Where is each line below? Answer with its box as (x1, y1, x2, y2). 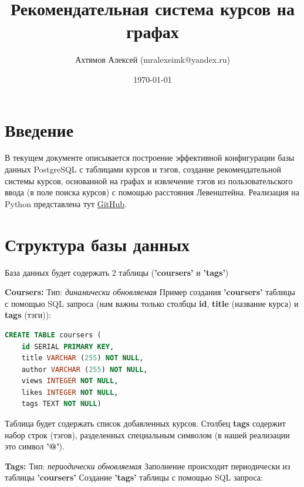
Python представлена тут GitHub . (5, 197, 127, 209)
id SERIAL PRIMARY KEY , (21, 342, 114, 351)
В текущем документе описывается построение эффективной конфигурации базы (5, 151, 295, 164)
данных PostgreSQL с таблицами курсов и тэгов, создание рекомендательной (5, 163, 281, 175)
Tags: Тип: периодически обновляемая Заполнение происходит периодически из (5, 459, 291, 472)
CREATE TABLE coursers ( (5, 330, 102, 339)
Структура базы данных (5, 232, 190, 256)
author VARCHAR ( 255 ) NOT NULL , (21, 365, 148, 374)
